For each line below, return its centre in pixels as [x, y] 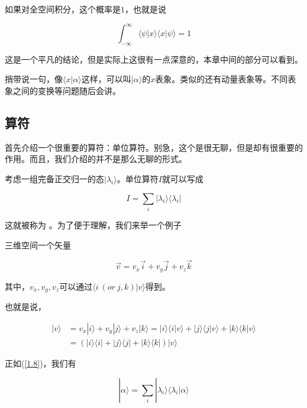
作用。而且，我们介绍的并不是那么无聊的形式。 [96, 159]
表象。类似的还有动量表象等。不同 [222, 79]
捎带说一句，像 [34, 79]
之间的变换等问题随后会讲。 [67, 91]
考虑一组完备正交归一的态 [54, 179]
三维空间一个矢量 [38, 245]
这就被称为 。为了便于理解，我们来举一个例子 [93, 224]
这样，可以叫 [106, 79]
